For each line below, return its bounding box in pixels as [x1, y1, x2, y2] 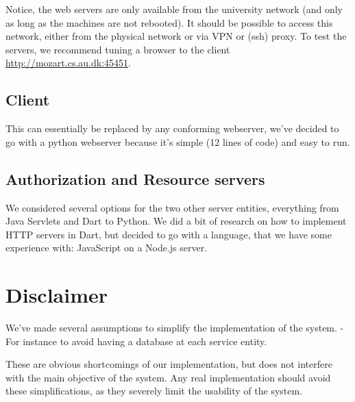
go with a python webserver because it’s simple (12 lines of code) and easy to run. [5, 134, 350, 149]
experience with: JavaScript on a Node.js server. [5, 240, 208, 255]
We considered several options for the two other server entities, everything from [5, 200, 339, 214]
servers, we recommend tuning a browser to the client [5, 42, 230, 56]
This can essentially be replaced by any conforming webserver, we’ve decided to [5, 121, 339, 136]
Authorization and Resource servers [5, 168, 265, 189]
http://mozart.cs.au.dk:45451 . [5, 55, 131, 70]
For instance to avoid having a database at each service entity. [5, 334, 267, 348]
